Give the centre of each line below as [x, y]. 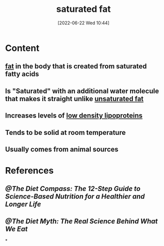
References [29, 171]
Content [22, 48]
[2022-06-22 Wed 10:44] [83, 23]
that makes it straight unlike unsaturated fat [75, 98]
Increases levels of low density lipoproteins [74, 116]
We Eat [16, 229]
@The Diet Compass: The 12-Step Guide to [73, 189]
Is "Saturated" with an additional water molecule [82, 91]
